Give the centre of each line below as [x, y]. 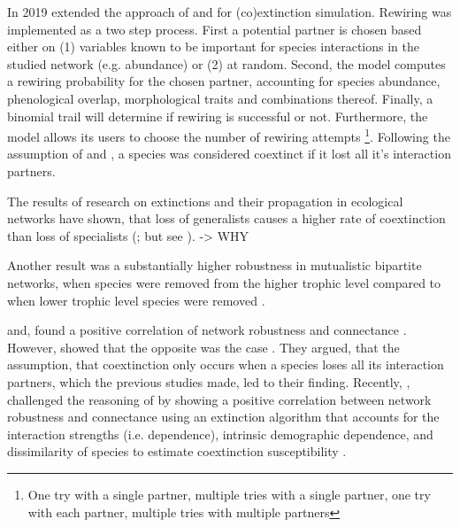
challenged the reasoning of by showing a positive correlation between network [219, 399]
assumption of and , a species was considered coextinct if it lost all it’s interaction [229, 154]
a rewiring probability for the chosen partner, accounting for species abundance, [224, 81]
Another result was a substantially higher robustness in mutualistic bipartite [215, 265]
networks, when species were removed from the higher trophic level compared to [224, 282]
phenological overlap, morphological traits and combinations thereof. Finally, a [220, 98]
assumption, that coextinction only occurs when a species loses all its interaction [226, 364]
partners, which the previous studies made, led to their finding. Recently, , [209, 381]
